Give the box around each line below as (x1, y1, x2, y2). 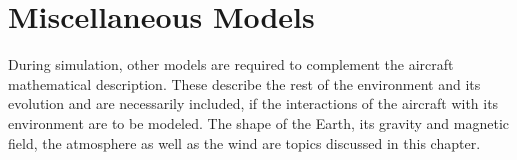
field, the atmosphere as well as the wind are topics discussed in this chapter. (8, 132, 481, 153)
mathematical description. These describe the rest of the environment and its (8, 73, 481, 94)
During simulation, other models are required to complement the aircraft (8, 54, 454, 75)
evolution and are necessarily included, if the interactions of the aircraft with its (8, 93, 499, 114)
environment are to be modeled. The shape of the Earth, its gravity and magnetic (8, 112, 510, 133)
